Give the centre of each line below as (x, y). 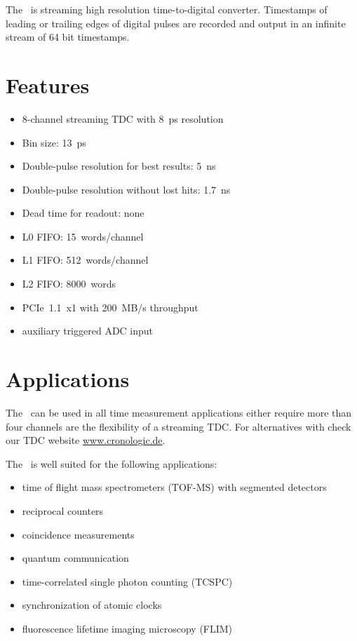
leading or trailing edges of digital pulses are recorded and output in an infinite (176, 23)
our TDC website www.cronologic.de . (86, 440)
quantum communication (75, 558)
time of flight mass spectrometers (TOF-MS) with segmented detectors (174, 487)
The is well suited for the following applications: (112, 463)
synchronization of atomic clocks (92, 605)
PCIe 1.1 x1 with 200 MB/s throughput (110, 307)
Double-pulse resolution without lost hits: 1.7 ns (126, 189)
